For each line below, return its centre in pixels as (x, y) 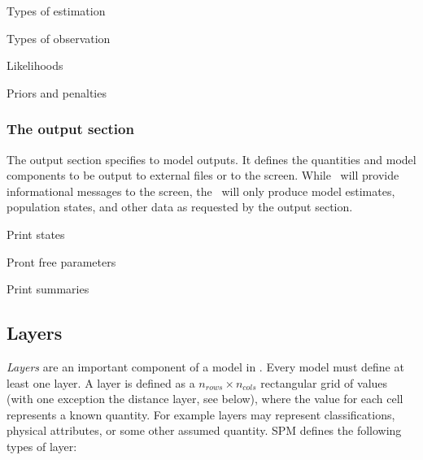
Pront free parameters (61, 261)
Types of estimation (56, 11)
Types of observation (59, 38)
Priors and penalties (57, 92)
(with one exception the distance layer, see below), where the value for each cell (205, 399)
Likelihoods (35, 65)
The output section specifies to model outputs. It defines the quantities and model (211, 159)
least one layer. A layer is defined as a (101, 382)
